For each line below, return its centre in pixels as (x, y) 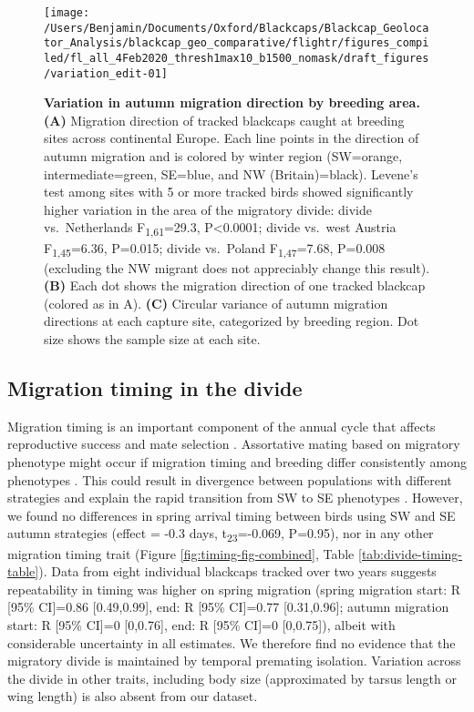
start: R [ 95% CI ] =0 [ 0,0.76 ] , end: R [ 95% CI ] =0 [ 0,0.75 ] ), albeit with (201, 624)
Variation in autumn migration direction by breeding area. (232, 102)
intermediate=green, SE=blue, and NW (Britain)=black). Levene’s (231, 173)
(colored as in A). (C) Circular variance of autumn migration (216, 303)
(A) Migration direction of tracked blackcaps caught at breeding (224, 120)
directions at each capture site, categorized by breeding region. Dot (232, 321)
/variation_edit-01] (106, 73)
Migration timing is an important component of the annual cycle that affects (222, 426)
